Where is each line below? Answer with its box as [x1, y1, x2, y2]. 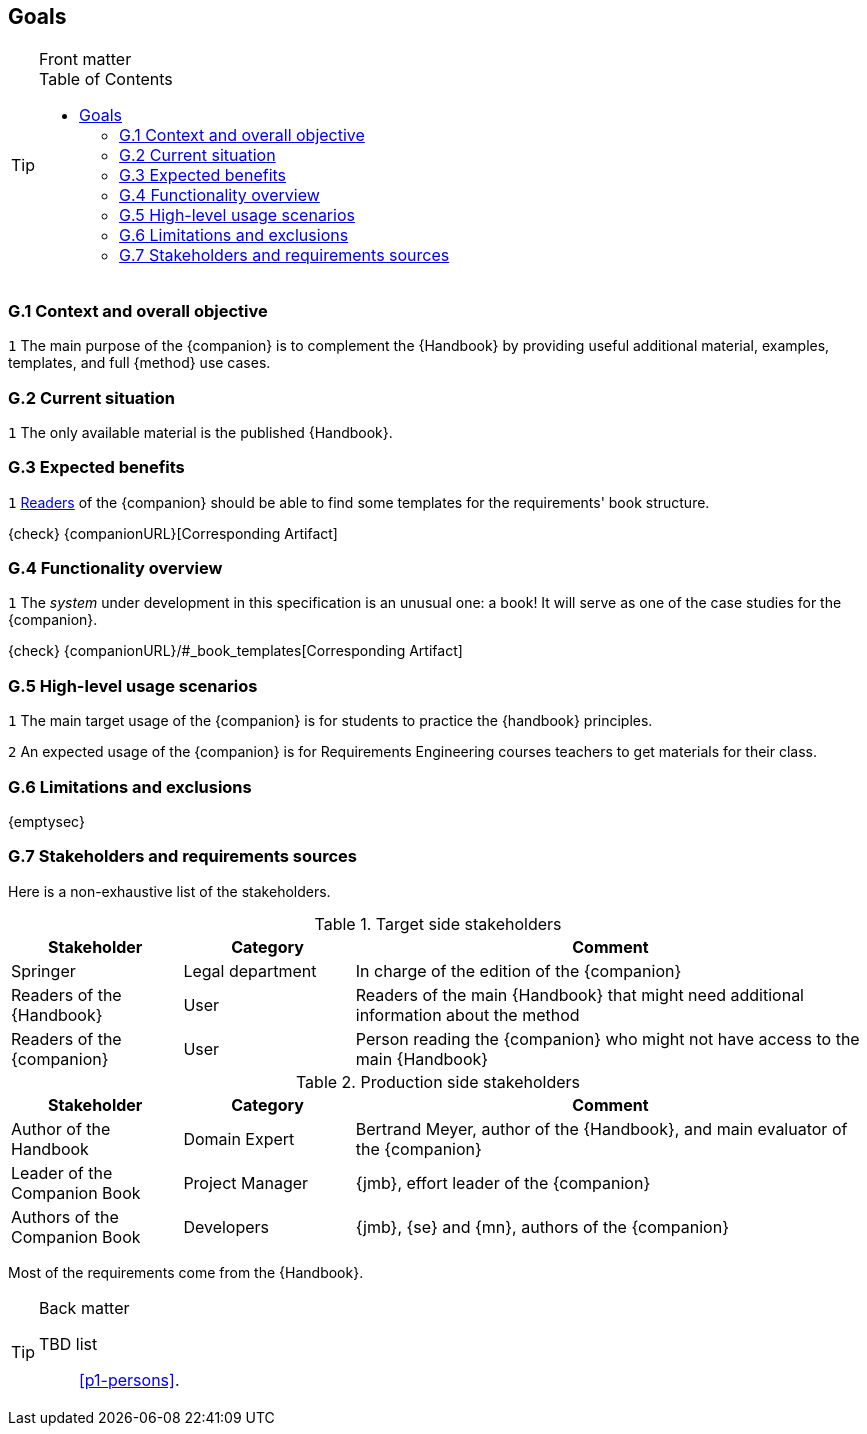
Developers [183, 1216, 270, 1237]
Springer [11, 960, 76, 981]
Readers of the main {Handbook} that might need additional [355, 984, 804, 1005]
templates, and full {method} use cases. [8, 354, 271, 372]
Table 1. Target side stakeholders [314, 913, 562, 934]
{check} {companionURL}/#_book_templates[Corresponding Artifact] [8, 642, 463, 660]
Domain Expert [183, 1128, 295, 1149]
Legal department [183, 960, 317, 981]
